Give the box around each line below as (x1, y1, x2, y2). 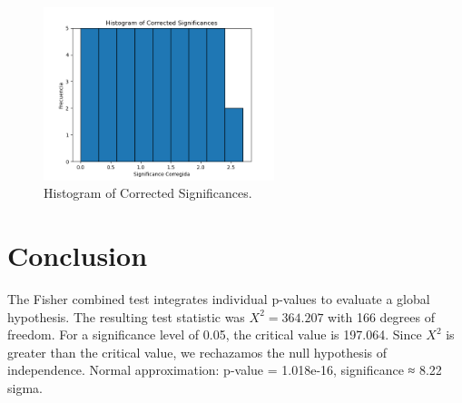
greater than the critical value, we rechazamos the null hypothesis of (7, 342, 388, 361)
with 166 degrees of (328, 307, 435, 326)
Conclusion (7, 237, 148, 274)
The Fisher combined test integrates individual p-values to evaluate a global (7, 290, 430, 309)
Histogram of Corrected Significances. (44, 183, 252, 202)
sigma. (7, 378, 43, 398)
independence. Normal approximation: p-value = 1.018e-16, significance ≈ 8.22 (7, 360, 442, 379)
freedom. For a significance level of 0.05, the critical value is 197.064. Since (7, 325, 422, 344)
